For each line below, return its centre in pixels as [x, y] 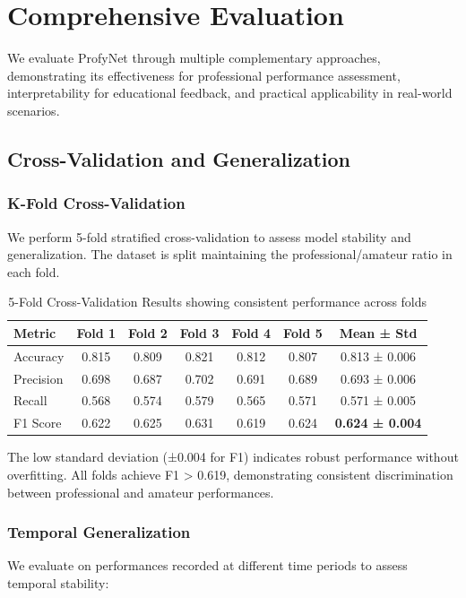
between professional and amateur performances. [141, 492]
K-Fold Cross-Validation [96, 203]
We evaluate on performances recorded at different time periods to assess [207, 565]
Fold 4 [251, 332]
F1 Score [38, 423]
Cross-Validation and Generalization [179, 158]
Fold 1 [96, 332]
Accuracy [39, 355]
